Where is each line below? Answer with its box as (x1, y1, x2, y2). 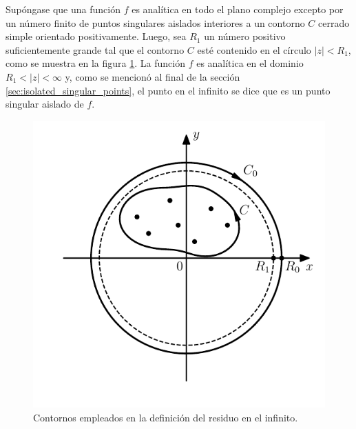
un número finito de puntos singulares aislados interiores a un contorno (6, 15, 305, 30)
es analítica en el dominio (196, 56, 304, 70)
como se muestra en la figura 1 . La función (6, 56, 185, 70)
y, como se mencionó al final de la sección (65, 69, 240, 83)
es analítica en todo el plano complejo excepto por (132, 2, 344, 16)
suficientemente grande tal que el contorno (6, 42, 185, 57)
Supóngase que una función (6, 2, 121, 16)
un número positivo (204, 29, 286, 43)
